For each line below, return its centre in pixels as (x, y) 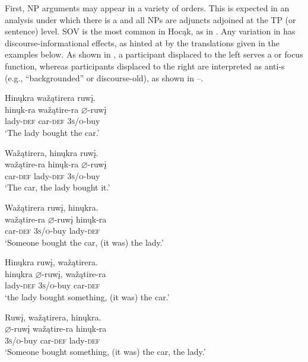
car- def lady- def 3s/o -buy (53, 175)
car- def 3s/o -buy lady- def (53, 231)
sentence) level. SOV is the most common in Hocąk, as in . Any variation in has (150, 31)
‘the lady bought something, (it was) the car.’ (87, 297)
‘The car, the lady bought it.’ (58, 187)
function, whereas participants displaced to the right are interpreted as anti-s (145, 66)
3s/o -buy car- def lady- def (53, 340)
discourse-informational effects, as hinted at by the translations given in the (142, 42)
